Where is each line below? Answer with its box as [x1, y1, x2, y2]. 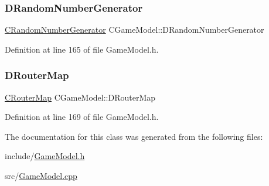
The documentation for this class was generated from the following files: [5, 130, 263, 142]
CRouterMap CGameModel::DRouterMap [5, 91, 156, 103]
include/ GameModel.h [5, 150, 85, 162]
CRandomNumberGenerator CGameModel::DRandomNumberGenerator [5, 23, 264, 36]
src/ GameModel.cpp [5, 170, 77, 181]
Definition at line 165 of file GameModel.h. [5, 43, 159, 55]
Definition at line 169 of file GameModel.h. [5, 111, 159, 123]
